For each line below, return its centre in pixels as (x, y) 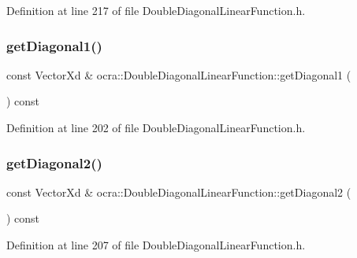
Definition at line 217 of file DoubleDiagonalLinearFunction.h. (156, 10)
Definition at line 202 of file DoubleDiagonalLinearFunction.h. (156, 127)
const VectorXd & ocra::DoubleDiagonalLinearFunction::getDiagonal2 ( (179, 192)
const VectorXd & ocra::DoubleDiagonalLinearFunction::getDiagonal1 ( (179, 74)
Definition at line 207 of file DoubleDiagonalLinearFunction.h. (156, 245)
